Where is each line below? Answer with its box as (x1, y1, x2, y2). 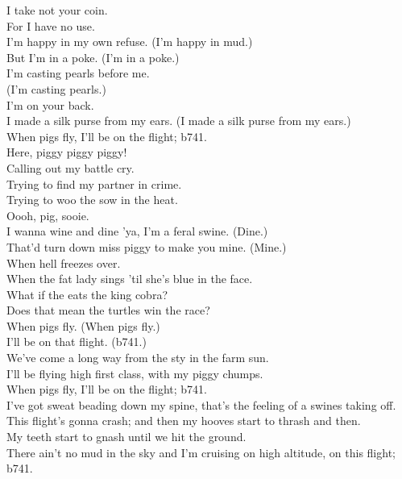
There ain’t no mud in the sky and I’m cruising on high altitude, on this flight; (6, 444, 396, 460)
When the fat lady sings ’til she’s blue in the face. (6, 270, 253, 287)
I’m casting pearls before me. (6, 65, 150, 81)
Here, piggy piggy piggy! (6, 144, 127, 160)
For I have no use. (6, 17, 95, 34)
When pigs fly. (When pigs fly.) (6, 317, 160, 334)
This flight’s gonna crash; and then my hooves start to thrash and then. (6, 412, 361, 429)
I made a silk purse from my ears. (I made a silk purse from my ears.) (6, 112, 351, 129)
